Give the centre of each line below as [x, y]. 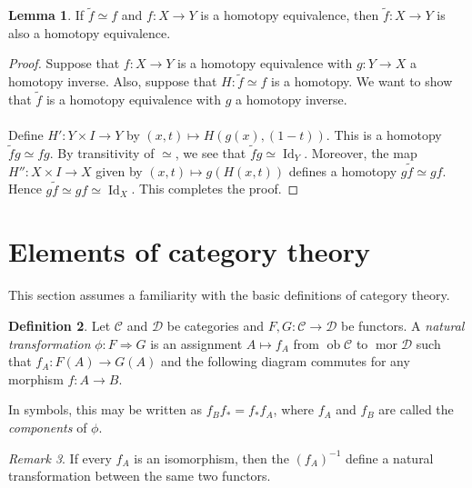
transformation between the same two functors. [140, 476]
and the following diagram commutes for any [285, 361]
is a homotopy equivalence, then [290, 15]
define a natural [390, 458]
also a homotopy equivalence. [90, 32]
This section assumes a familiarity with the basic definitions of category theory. [229, 295]
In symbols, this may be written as [105, 409]
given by [119, 170]
